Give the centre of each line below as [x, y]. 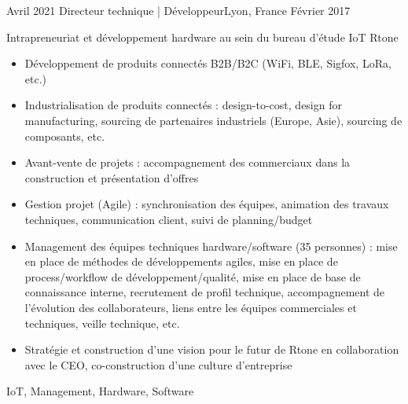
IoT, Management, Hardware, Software [100, 391]
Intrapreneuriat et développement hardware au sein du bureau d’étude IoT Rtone [202, 37]
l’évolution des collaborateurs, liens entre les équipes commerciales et [191, 307]
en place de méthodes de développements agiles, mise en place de [181, 261]
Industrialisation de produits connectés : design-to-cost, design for [183, 105]
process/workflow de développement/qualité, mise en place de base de [193, 276]
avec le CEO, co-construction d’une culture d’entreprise [158, 364]
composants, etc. [65, 136]
